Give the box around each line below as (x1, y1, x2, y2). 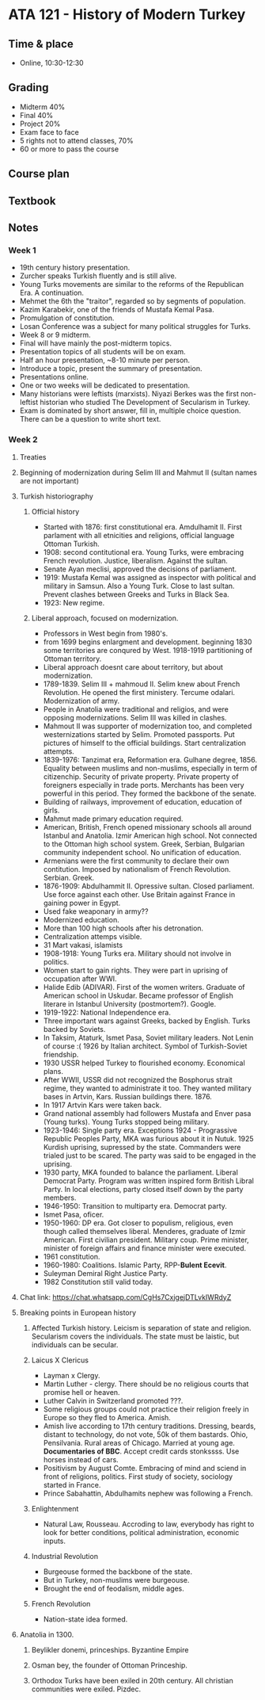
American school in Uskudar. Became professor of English (43, 991, 233, 1000)
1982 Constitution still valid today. (43, 1277, 153, 1286)
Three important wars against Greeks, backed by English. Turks (43, 1016, 251, 1026)
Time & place (8, 37, 74, 51)
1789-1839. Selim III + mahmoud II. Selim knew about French (43, 679, 240, 689)
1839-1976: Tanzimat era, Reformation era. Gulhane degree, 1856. (43, 754, 257, 764)
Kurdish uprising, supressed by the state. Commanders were (43, 1142, 241, 1152)
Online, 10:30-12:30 (19, 58, 85, 67)
